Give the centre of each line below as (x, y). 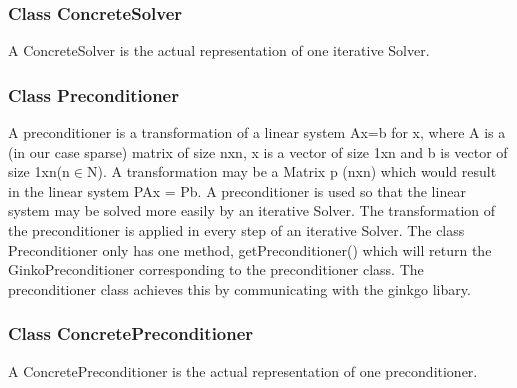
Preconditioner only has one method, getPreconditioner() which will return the (250, 249)
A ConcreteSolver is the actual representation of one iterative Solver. (219, 50)
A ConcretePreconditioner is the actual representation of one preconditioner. (243, 370)
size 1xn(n (39, 171)
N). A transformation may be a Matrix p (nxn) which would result (292, 171)
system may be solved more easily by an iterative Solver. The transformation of (252, 210)
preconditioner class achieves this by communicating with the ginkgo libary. (239, 288)
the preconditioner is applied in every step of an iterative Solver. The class (236, 230)
